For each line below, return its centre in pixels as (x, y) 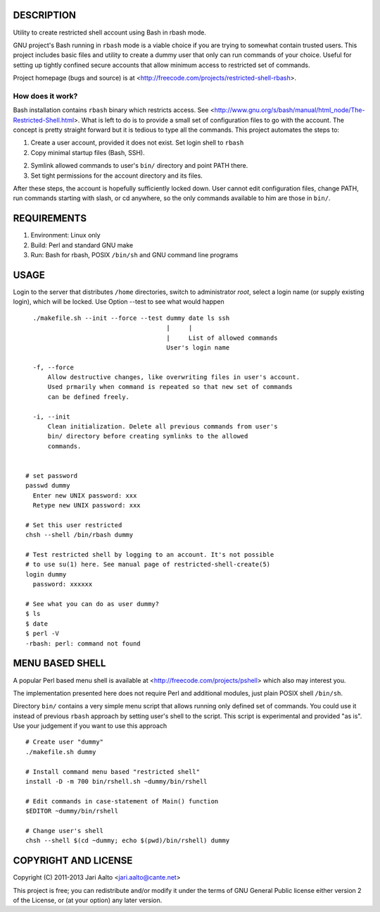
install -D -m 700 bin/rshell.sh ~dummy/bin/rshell (116, 782)
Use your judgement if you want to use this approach (90, 726)
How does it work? (45, 96)
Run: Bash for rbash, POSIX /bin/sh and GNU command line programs (134, 255)
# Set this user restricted (74, 525)
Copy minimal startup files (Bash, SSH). (88, 152)
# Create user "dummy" (65, 742)
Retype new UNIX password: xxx (87, 505)
